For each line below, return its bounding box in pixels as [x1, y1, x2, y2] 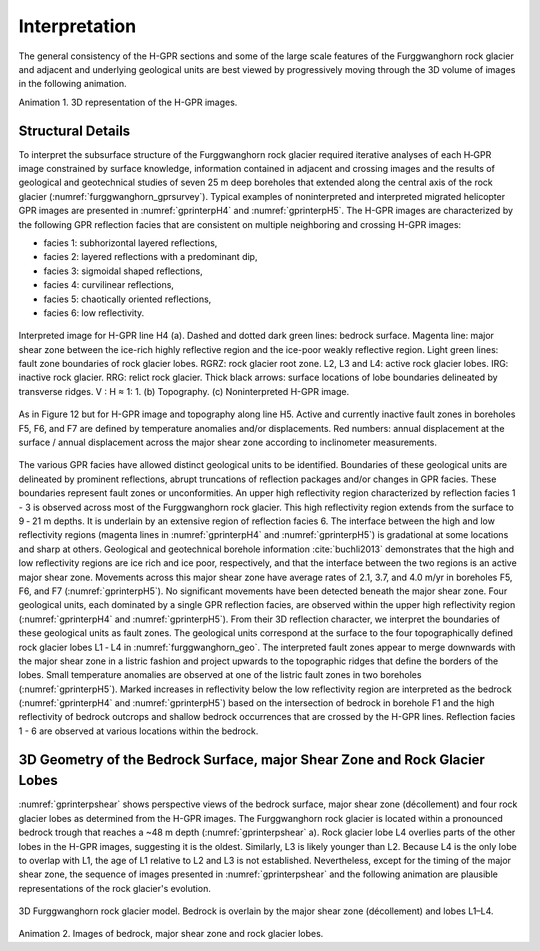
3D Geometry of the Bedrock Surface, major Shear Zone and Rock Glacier [18, 751, 485, 768]
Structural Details [18, 122, 131, 139]
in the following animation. [18, 78, 127, 90]
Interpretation [18, 15, 137, 37]
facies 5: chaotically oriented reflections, [43, 293, 212, 305]
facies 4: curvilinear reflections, [43, 279, 175, 291]
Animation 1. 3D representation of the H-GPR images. [18, 96, 238, 108]
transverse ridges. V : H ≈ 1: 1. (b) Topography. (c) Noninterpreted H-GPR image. [18, 385, 350, 397]
